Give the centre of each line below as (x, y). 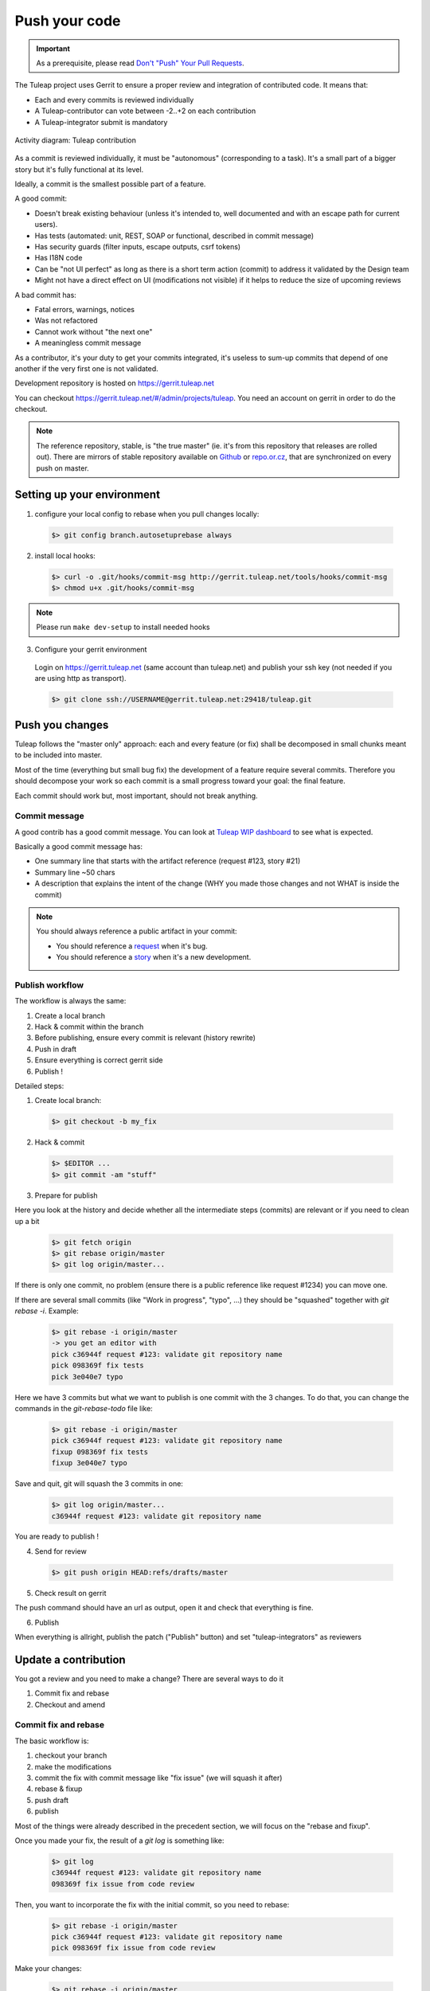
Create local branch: (68, 1101)
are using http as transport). (80, 679)
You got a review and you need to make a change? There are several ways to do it (149, 1678)
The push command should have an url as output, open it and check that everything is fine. (164, 1608)
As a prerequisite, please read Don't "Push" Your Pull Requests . (140, 63)
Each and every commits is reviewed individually (114, 100)
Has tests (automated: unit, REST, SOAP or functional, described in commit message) (174, 236)
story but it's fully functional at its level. (79, 169)
